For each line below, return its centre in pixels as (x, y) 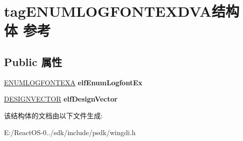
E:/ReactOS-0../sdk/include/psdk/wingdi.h (70, 132)
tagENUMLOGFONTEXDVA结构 (122, 11)
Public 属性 (33, 61)
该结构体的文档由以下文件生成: (53, 115)
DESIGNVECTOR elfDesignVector (61, 99)
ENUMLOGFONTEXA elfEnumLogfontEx (73, 82)
